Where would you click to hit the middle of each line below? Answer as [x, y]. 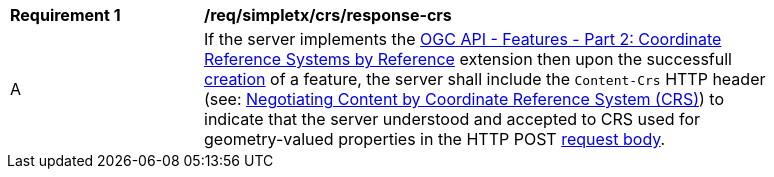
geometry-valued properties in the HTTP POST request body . [435, 139]
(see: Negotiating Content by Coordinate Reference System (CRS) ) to [464, 99]
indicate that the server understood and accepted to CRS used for [452, 119]
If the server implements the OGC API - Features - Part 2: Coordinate [463, 39]
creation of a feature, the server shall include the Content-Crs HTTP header [485, 79]
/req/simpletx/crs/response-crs [328, 15]
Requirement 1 [65, 15]
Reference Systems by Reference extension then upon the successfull [468, 59]
